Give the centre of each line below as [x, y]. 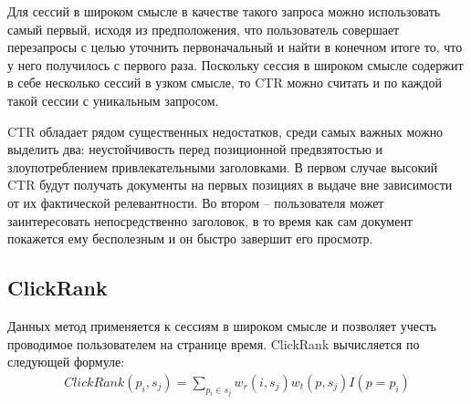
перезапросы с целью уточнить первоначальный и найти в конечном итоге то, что [235, 47]
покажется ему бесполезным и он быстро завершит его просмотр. [190, 238]
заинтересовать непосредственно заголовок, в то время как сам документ [210, 220]
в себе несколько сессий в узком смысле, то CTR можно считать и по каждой [225, 83]
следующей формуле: [66, 362]
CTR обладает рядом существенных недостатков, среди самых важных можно [225, 131]
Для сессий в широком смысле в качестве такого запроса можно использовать [224, 11]
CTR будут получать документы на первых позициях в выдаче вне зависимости [230, 185]
